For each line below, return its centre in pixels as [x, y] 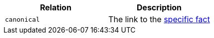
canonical [23, 19]
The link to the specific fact [159, 19]
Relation [56, 7]
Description [159, 7]
